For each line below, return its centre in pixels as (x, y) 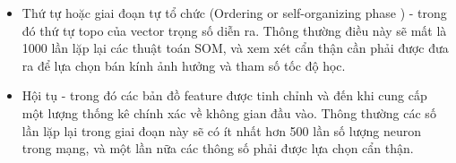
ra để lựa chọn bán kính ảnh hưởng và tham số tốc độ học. (184, 65)
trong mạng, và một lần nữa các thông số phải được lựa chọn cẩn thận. (218, 148)
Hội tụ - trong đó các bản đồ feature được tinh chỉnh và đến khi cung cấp (224, 95)
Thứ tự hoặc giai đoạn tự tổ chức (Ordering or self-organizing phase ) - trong (234, 13)
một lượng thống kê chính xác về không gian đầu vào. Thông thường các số (229, 112)
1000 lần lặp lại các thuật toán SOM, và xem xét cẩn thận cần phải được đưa (235, 48)
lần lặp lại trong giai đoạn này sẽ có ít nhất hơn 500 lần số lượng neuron (221, 130)
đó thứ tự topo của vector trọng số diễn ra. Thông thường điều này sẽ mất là (234, 30)
